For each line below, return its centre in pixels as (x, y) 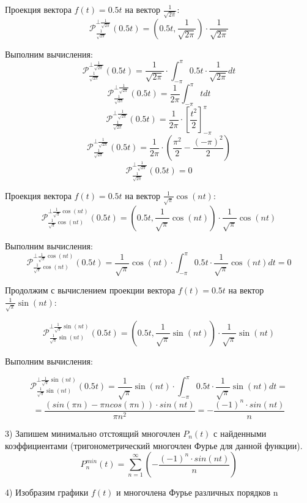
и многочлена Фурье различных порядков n (197, 492)
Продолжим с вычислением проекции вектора (90, 290)
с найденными (240, 433)
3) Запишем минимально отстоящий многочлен (93, 433)
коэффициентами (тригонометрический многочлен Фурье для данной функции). (154, 445)
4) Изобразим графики (47, 492)
